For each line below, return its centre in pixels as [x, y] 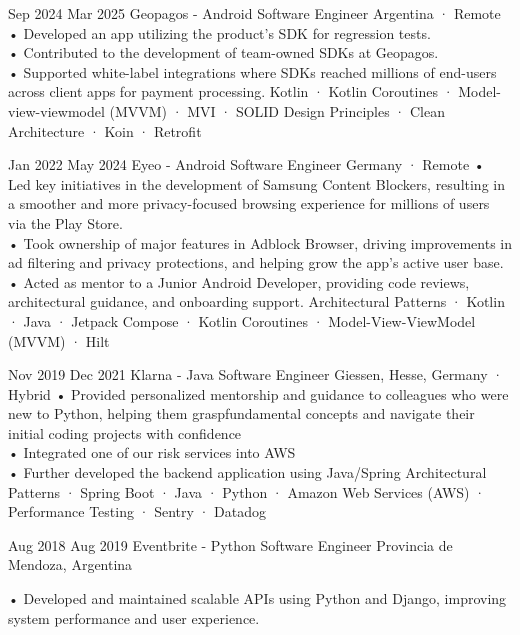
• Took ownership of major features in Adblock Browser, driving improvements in [260, 242]
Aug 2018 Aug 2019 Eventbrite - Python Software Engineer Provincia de [230, 544]
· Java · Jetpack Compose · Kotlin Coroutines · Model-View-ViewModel [242, 320]
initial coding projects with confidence [125, 432]
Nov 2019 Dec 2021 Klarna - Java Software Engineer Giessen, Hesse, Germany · [256, 374]
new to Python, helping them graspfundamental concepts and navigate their [241, 413]
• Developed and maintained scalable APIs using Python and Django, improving [257, 598]
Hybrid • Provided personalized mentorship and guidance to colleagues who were [258, 393]
